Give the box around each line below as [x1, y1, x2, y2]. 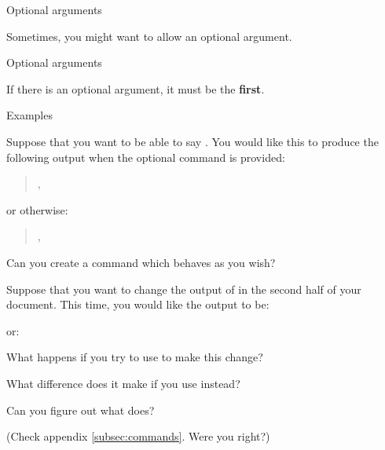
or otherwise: [6, 201, 68, 218]
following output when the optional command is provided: [6, 148, 285, 165]
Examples [6, 107, 53, 123]
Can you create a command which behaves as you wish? [6, 254, 276, 270]
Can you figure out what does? [6, 401, 155, 418]
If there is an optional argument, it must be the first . [6, 80, 265, 97]
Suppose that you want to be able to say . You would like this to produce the [6, 133, 379, 149]
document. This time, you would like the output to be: [6, 296, 269, 313]
